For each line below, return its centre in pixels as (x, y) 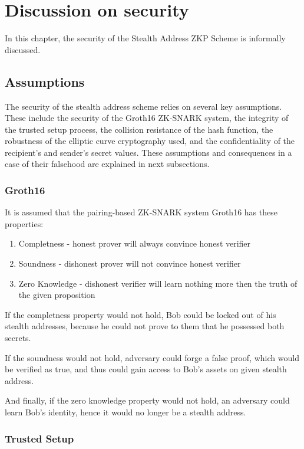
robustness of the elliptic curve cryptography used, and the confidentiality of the (150, 141)
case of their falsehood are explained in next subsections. (107, 164)
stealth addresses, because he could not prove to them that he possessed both (145, 326)
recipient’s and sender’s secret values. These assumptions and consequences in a (148, 152)
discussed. (23, 49)
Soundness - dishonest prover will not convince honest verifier (130, 263)
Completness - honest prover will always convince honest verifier (135, 243)
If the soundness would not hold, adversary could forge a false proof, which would (152, 357)
